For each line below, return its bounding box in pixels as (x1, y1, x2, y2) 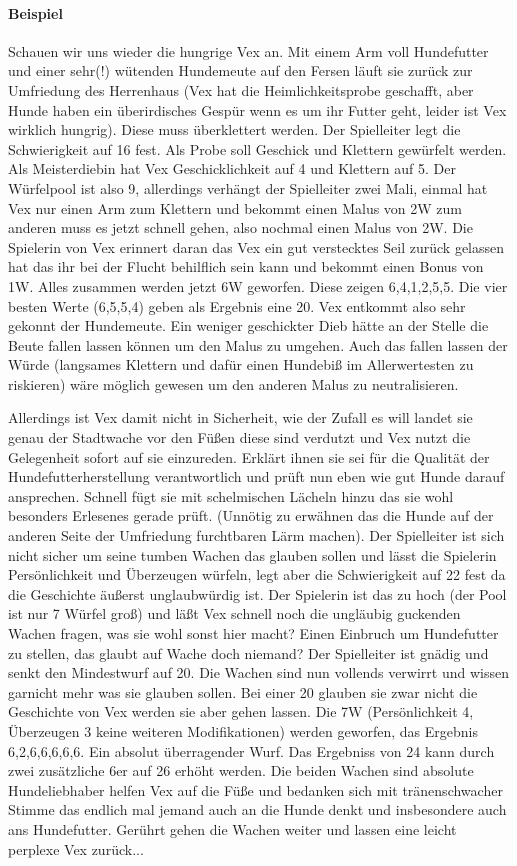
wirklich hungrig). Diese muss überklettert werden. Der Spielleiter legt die (8, 119, 461, 140)
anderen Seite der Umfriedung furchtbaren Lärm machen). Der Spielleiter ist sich (8, 525, 505, 546)
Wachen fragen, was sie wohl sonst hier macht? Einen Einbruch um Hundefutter (8, 623, 499, 644)
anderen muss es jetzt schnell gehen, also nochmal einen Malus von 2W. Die (8, 217, 473, 238)
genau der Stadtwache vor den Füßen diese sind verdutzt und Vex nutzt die (8, 427, 471, 448)
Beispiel (8, 2, 63, 23)
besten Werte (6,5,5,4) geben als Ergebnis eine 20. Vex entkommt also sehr (8, 295, 466, 316)
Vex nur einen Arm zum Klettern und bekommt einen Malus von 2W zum (8, 197, 463, 218)
